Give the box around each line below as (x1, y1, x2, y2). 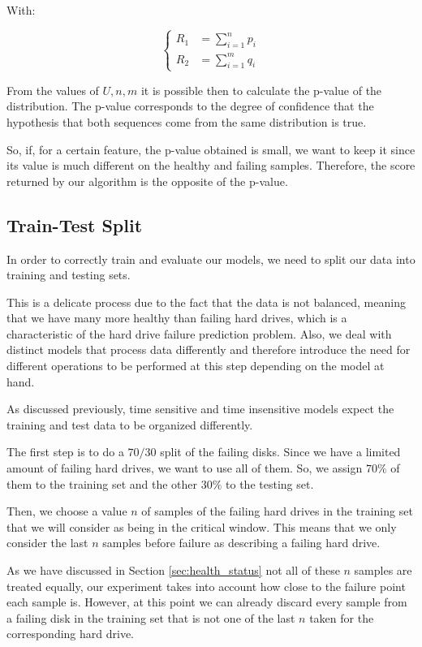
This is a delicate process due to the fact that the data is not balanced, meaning (6, 293, 406, 310)
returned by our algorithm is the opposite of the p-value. (6, 172, 288, 189)
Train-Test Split (6, 212, 143, 237)
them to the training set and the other (6, 475, 198, 492)
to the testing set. (226, 475, 314, 492)
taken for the (309, 609, 374, 626)
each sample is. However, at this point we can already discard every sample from (6, 593, 407, 610)
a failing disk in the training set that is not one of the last (6, 609, 295, 626)
